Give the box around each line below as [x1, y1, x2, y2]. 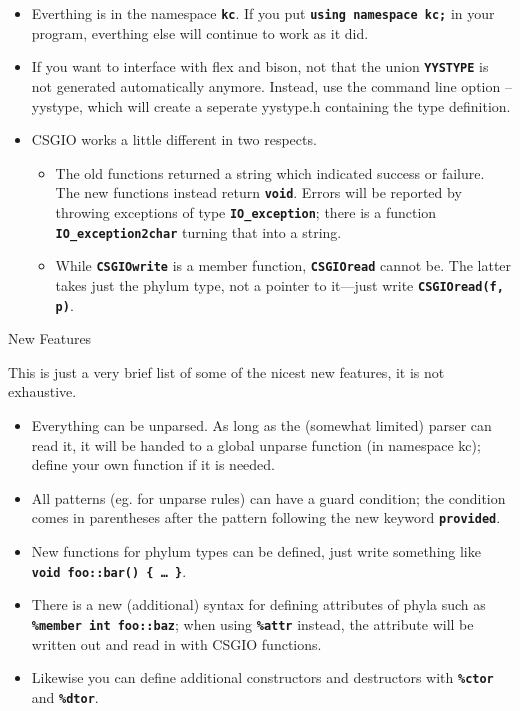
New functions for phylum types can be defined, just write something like [31, 541, 481, 562]
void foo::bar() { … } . [31, 560, 187, 581]
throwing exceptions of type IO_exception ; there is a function [55, 201, 437, 222]
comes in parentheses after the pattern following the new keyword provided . [31, 507, 501, 528]
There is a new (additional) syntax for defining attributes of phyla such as [31, 594, 486, 615]
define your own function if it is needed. [31, 454, 275, 475]
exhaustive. [8, 381, 77, 402]
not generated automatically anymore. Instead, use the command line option [31, 75, 501, 96]
